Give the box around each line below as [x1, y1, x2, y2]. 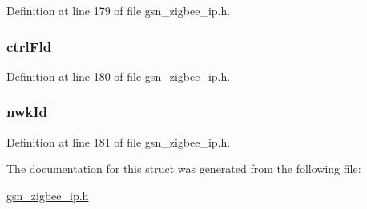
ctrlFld [6, 36, 52, 56]
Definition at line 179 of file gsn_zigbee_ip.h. [6, 2, 231, 18]
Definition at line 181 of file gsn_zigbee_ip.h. [6, 133, 231, 150]
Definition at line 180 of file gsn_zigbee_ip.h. [6, 67, 231, 84]
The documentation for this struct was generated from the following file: [6, 160, 361, 177]
